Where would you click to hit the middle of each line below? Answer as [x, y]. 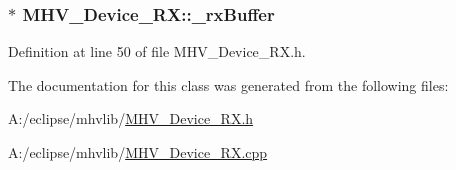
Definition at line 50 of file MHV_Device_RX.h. [157, 51]
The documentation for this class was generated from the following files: [228, 84]
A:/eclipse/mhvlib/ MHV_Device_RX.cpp [138, 152]
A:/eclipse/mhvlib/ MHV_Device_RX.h [131, 118]
